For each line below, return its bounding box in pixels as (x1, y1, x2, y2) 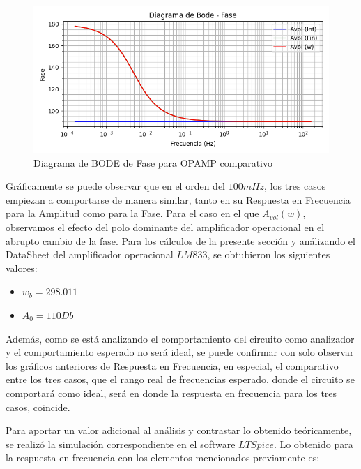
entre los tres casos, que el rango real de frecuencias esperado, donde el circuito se (6, 372, 355, 387)
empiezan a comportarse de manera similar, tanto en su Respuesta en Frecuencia (6, 192, 351, 207)
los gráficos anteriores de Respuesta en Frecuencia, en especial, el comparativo (6, 358, 339, 373)
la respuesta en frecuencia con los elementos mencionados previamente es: (6, 450, 320, 465)
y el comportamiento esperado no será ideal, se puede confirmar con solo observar (6, 345, 354, 359)
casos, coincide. (6, 399, 70, 414)
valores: (6, 260, 38, 275)
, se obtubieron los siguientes (207, 247, 330, 262)
